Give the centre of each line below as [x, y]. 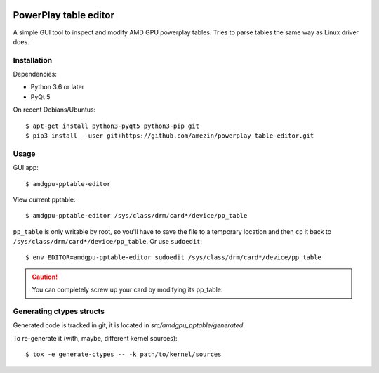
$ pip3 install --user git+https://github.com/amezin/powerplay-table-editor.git [170, 136]
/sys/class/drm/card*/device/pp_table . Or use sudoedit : [108, 242]
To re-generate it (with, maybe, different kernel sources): [95, 338]
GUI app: [26, 168]
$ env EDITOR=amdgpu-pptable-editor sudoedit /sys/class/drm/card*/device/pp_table [174, 257]
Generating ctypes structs [59, 311]
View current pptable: [44, 199]
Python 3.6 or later [57, 87]
